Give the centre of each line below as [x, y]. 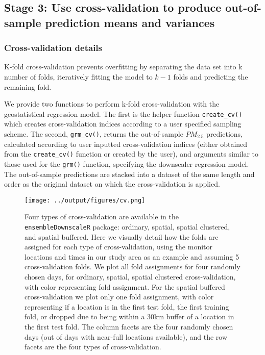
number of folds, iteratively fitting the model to [78, 76]
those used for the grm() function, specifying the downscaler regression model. [127, 163]
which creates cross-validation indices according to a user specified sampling [123, 124]
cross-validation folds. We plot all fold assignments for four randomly [132, 267]
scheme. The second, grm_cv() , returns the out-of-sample [94, 134]
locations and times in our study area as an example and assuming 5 [132, 256]
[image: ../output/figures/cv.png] [85, 200]
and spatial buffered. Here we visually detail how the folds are [122, 236]
